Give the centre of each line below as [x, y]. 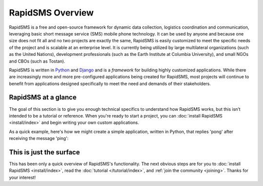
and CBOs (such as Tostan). [37, 61]
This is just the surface [45, 152]
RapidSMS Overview [51, 13]
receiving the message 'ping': [39, 138]
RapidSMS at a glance [43, 97]
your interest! [22, 177]
